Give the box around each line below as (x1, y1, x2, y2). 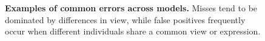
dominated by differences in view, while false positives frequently (5, 13, 246, 26)
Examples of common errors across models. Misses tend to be (5, 2, 258, 14)
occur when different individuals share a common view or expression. (5, 25, 261, 37)
